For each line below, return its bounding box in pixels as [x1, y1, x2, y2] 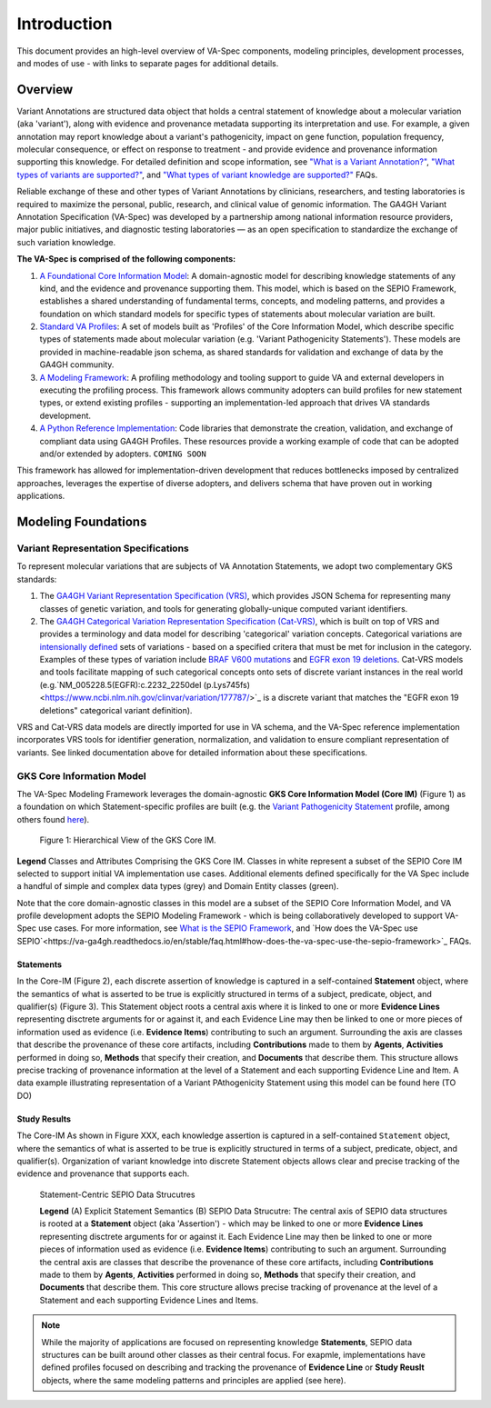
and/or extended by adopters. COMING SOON [39, 448, 206, 459]
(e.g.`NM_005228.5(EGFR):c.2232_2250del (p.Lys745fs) [39, 679, 250, 690]
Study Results [16, 1113, 72, 1124]
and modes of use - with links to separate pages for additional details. [16, 57, 279, 68]
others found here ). [16, 814, 90, 824]
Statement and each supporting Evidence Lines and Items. [39, 1294, 259, 1305]
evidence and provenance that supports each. [16, 1168, 190, 1179]
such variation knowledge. [16, 236, 116, 247]
